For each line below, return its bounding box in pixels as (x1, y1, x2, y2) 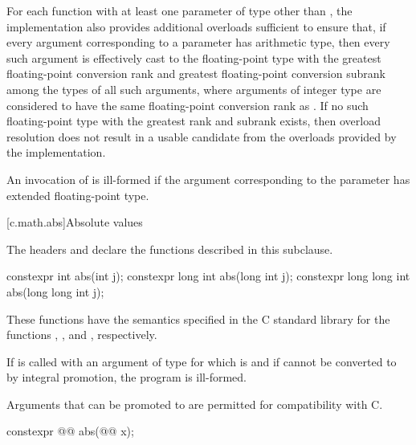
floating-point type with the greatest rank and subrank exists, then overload (6, 112, 381, 129)
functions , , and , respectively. (6, 326, 157, 343)
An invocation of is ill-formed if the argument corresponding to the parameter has (6, 170, 410, 187)
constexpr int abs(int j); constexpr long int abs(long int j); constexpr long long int (6, 267, 410, 284)
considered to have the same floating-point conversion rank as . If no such (6, 96, 369, 113)
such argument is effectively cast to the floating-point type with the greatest (6, 49, 381, 66)
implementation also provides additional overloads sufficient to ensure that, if (6, 18, 386, 35)
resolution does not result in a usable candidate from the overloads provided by (6, 128, 397, 145)
